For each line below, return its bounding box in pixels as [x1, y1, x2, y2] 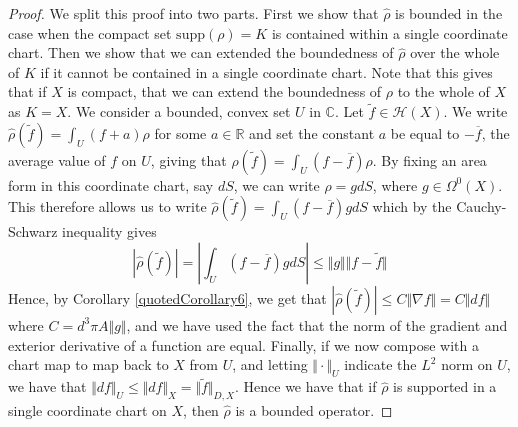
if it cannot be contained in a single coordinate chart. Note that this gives [40, 61, 493, 82]
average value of [8, 149, 106, 170]
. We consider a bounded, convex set [67, 101, 291, 122]
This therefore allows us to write [8, 196, 207, 217]
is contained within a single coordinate [271, 22, 508, 43]
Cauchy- [456, 196, 507, 217]
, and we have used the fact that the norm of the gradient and [126, 314, 508, 335]
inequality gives [62, 221, 157, 242]
